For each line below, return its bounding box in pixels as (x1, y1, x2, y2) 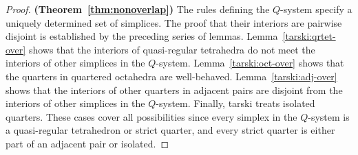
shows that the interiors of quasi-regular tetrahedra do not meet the (28, 42, 315, 56)
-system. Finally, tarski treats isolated (156, 96, 315, 110)
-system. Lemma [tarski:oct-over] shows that (156, 56, 344, 70)
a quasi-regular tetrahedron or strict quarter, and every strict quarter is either (6, 123, 335, 137)
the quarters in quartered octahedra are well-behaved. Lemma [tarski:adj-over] (6, 69, 337, 83)
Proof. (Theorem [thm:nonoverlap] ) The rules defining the (6, 2, 270, 16)
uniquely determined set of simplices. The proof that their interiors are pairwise (6, 15, 342, 29)
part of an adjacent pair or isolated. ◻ (6, 136, 169, 150)
